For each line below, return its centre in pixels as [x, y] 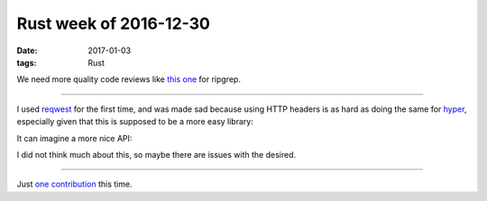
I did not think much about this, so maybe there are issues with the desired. [156, 154]
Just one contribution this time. [74, 184]
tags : [27, 62]
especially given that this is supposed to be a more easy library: [135, 122]
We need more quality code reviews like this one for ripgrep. [129, 79]
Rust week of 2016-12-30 [114, 23]
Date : [27, 50]
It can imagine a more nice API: [74, 138]
